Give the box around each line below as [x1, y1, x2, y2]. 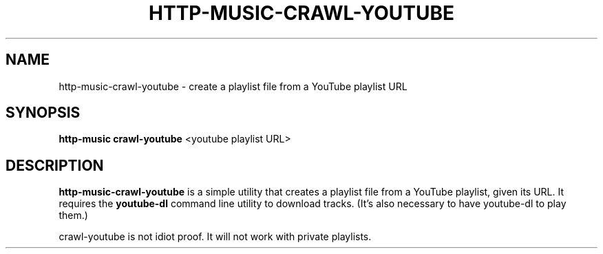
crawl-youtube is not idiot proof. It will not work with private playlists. [59, 231, 372, 243]
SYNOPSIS [6, 104, 81, 122]
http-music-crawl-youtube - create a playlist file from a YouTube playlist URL [59, 80, 408, 92]
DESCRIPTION [6, 156, 104, 174]
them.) [59, 209, 88, 222]
